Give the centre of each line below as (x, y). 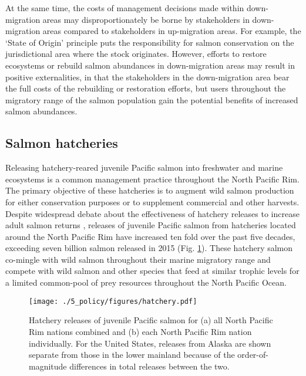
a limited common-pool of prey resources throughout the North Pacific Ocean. (146, 282)
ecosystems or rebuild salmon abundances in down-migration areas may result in (150, 65)
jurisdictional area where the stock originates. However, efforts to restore (136, 54)
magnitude (48, 366)
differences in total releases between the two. (149, 366)
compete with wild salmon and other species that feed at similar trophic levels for (152, 271)
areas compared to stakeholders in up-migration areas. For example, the (172, 31)
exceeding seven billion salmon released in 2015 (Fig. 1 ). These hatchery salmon (149, 248)
